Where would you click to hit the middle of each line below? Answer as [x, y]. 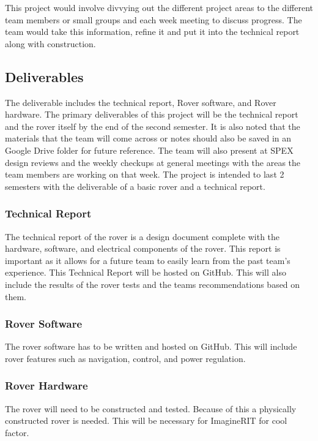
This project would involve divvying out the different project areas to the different [159, 7]
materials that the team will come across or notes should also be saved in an [148, 138]
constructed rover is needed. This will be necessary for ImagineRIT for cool [146, 420]
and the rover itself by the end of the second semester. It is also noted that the [153, 126]
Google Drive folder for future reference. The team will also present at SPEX [149, 150]
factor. [17, 432]
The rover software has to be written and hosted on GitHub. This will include [151, 346]
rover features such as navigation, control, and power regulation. [125, 358]
